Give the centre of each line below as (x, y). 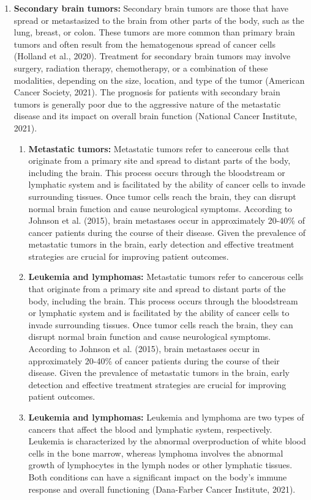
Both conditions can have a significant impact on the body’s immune (158, 476)
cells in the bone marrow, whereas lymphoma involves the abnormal (156, 453)
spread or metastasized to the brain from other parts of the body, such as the (159, 20)
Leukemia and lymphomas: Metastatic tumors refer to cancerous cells (166, 277)
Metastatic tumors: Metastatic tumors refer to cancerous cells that (159, 148)
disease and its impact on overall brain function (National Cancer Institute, (155, 116)
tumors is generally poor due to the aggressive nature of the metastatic (147, 104)
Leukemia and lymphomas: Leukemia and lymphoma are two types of (166, 417)
